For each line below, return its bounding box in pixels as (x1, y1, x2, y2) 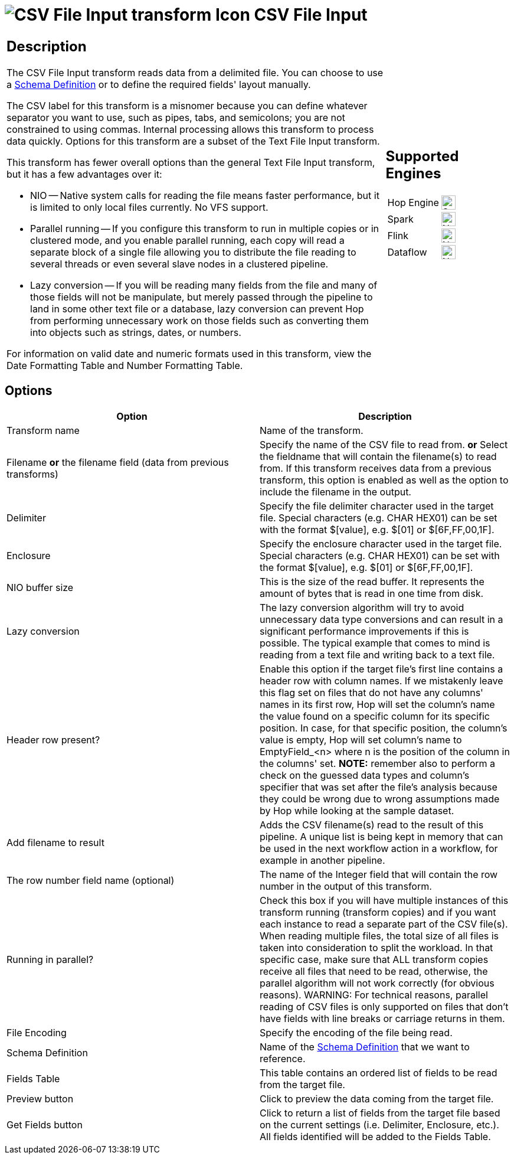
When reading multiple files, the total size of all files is (260, 929, 499, 942)
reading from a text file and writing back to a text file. (260, 648, 495, 661)
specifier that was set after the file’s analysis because (260, 781, 497, 793)
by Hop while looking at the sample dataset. (260, 804, 454, 817)
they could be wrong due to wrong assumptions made (260, 792, 500, 805)
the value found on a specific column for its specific (260, 710, 490, 722)
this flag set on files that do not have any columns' (260, 686, 483, 698)
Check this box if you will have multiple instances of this (260, 894, 509, 906)
